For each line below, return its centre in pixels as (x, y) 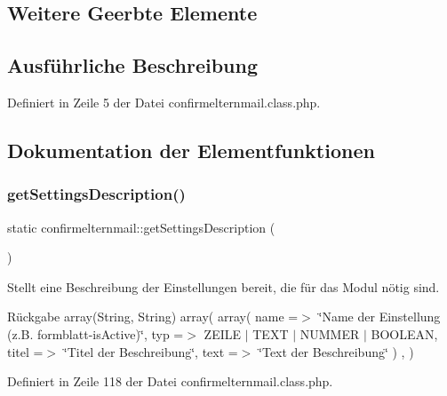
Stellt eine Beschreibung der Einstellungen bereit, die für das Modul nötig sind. (223, 286)
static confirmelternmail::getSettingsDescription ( (141, 227)
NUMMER (330, 333)
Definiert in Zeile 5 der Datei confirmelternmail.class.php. (164, 102)
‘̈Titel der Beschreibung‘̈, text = (151, 351)
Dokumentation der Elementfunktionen (191, 150)
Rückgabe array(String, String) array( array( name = (153, 317)
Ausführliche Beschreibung (132, 65)
